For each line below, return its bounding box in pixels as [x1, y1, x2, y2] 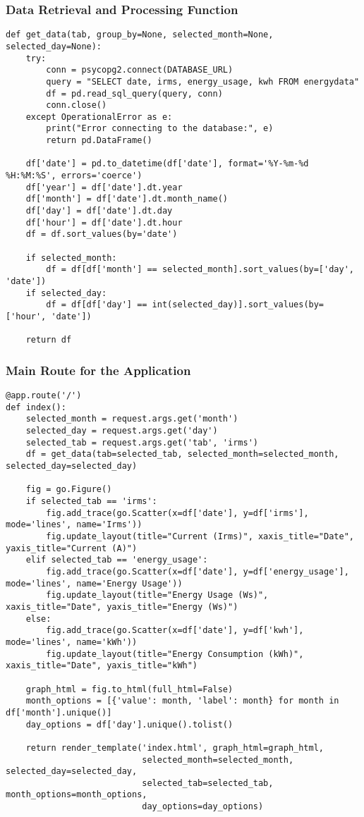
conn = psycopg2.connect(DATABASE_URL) [46, 65, 233, 75]
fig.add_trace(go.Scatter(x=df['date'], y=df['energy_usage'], [46, 567, 349, 577]
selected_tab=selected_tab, [142, 778, 274, 788]
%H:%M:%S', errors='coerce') [6, 171, 142, 181]
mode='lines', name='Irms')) [6, 520, 142, 530]
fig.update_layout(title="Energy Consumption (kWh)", [46, 649, 304, 659]
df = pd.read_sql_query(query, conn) [46, 88, 223, 99]
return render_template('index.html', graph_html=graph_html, [25, 742, 324, 753]
